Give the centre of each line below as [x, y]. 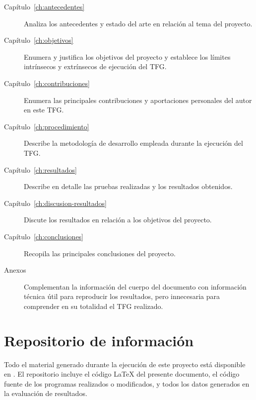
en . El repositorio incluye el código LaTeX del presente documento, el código [122, 374]
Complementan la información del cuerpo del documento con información [135, 286]
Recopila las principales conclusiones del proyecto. [100, 253]
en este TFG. [44, 110]
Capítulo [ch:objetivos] [39, 40]
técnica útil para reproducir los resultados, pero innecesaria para [122, 296]
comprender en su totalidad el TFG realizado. [94, 306]
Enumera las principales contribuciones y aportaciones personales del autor [138, 100]
